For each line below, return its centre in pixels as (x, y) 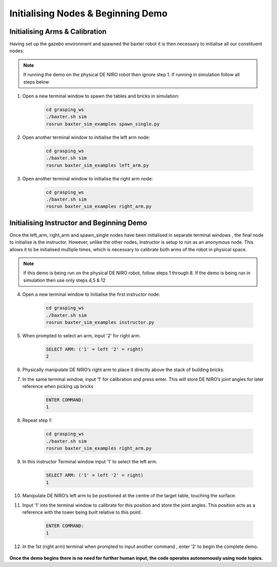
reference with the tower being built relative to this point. (82, 512)
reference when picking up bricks (58, 387)
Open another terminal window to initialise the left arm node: (86, 137)
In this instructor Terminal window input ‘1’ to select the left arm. (90, 462)
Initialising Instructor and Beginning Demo (78, 223)
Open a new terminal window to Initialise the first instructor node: (91, 294)
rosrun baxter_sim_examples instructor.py (100, 322)
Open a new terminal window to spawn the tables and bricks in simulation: (101, 96)
